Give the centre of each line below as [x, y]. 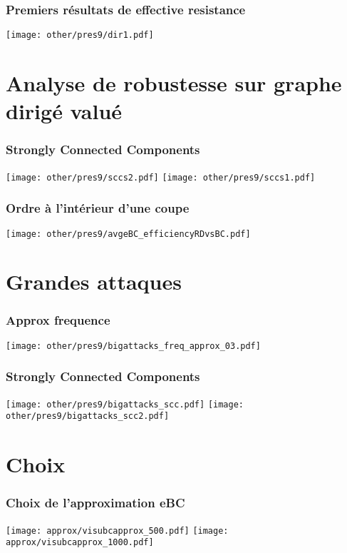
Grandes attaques [94, 281]
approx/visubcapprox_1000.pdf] [80, 543]
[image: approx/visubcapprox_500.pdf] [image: [117, 531]
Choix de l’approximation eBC [95, 503]
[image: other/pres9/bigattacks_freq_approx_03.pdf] [133, 346]
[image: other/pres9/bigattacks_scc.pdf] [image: [125, 404]
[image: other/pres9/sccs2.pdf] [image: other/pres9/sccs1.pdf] [161, 177]
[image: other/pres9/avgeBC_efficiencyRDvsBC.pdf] [128, 234]
